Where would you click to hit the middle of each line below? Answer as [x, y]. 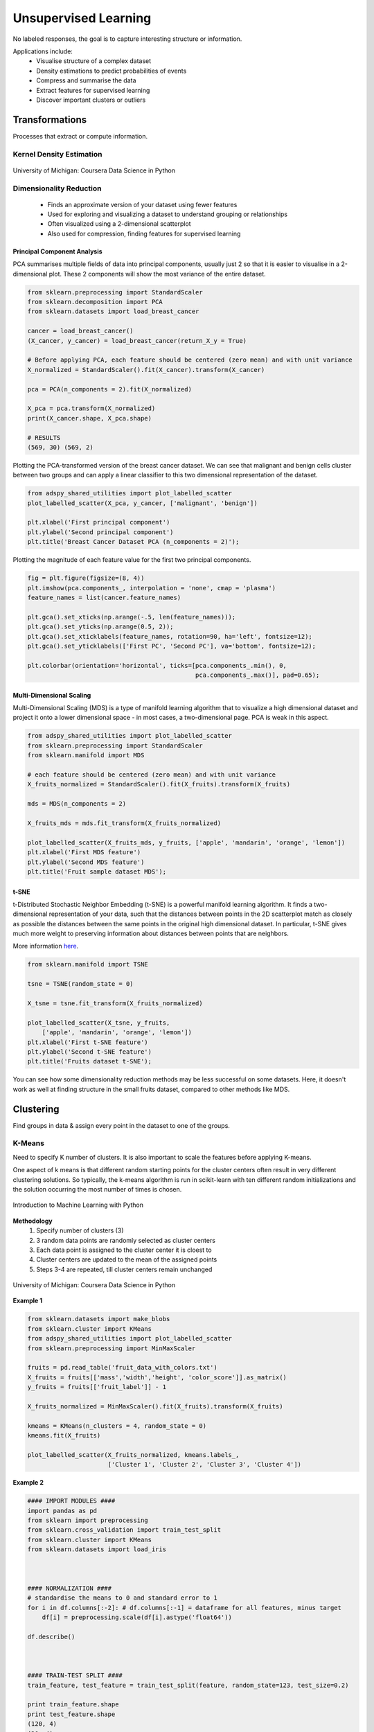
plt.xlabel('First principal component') [99, 522]
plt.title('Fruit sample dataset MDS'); [97, 872]
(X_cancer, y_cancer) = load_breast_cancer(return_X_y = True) [137, 341]
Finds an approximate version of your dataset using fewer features [142, 204]
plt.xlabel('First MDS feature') [84, 852]
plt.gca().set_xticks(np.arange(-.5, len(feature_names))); [132, 617]
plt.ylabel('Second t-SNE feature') [90, 1052]
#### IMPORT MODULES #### [71, 1501]
